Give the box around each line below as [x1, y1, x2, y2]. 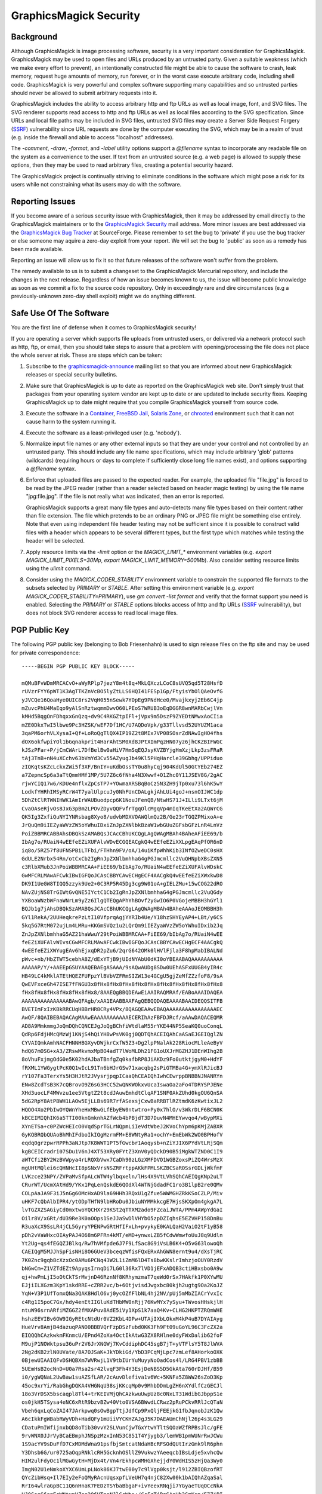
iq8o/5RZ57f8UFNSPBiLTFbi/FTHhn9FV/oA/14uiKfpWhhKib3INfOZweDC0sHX [21, 847, 223, 854]
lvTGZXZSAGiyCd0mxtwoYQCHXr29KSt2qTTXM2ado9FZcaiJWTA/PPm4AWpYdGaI [21, 1207, 223, 1213]
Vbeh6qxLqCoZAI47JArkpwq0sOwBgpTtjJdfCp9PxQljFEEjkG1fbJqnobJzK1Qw [21, 1407, 223, 1414]
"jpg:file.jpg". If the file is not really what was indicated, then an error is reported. [26, 493, 225, 500]
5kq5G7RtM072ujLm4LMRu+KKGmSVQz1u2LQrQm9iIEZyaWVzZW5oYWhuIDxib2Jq [21, 922, 223, 929]
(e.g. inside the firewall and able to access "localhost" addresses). [11, 133, 174, 140]
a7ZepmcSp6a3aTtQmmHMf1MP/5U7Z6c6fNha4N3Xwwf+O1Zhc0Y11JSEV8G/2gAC [21, 772, 223, 779]
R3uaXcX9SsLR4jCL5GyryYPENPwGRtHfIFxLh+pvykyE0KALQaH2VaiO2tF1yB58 [21, 1223, 223, 1230]
